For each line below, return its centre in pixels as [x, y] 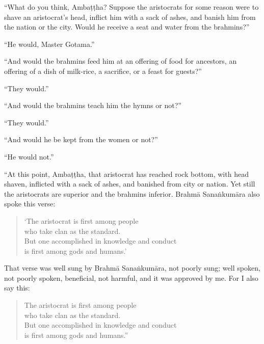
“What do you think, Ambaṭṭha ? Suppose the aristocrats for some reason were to [131, 7]
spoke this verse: [30, 204]
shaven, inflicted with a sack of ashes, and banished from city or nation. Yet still [130, 184]
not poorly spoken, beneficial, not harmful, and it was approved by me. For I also [131, 277]
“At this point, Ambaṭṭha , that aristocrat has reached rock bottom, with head [126, 174]
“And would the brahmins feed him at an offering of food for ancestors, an [121, 61]
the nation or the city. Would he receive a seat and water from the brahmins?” [127, 27]
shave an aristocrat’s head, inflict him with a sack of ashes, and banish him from [130, 17]
